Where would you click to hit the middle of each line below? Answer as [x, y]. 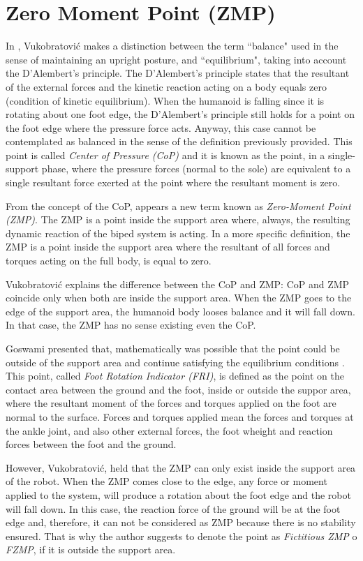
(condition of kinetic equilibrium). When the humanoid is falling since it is [165, 100]
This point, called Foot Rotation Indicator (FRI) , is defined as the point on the [175, 376]
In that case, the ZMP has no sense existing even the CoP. [131, 325]
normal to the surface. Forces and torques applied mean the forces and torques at [180, 416]
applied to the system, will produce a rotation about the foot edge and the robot [178, 494]
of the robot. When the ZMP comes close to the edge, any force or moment [166, 481]
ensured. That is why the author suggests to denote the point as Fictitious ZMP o [181, 536]
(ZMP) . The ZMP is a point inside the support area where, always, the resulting [178, 219]
